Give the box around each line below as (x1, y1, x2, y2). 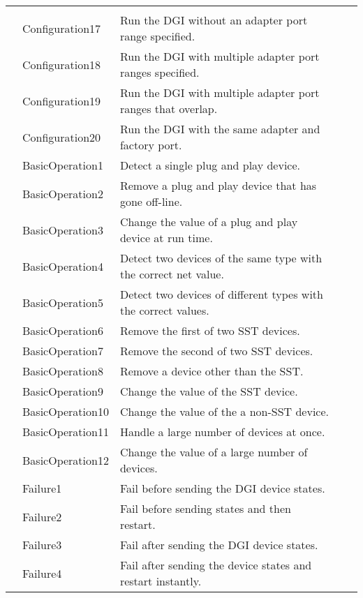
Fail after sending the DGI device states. (119, 537, 318, 553)
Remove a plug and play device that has (119, 177, 317, 193)
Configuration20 (22, 128, 101, 145)
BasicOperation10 (22, 403, 109, 419)
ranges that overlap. (119, 100, 218, 117)
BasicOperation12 (22, 451, 109, 468)
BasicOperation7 (22, 343, 103, 359)
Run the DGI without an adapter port (119, 12, 308, 28)
